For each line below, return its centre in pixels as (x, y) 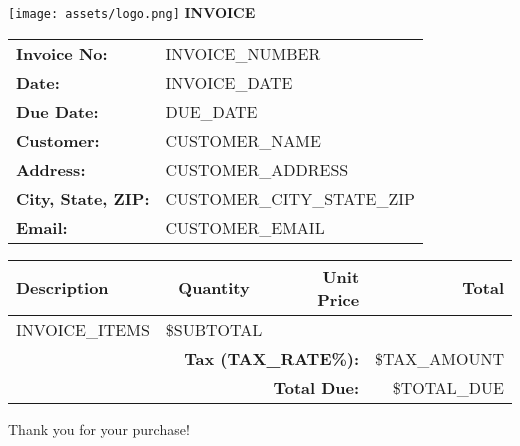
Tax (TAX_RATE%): (272, 358)
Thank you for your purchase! (99, 428)
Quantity (214, 288)
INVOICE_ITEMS (83, 329)
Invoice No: (62, 53)
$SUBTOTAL (214, 329)
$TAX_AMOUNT (439, 358)
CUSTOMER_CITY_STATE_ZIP (290, 198)
